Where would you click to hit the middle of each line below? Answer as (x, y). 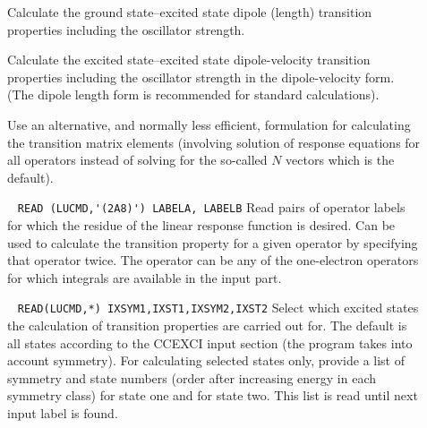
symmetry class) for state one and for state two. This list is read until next (213, 395)
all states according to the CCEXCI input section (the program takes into (210, 342)
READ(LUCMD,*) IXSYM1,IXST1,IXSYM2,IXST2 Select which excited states (218, 308)
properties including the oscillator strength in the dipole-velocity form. (201, 77)
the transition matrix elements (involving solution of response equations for (214, 142)
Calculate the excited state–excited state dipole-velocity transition (189, 60)
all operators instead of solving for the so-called (137, 160)
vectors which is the (340, 160)
